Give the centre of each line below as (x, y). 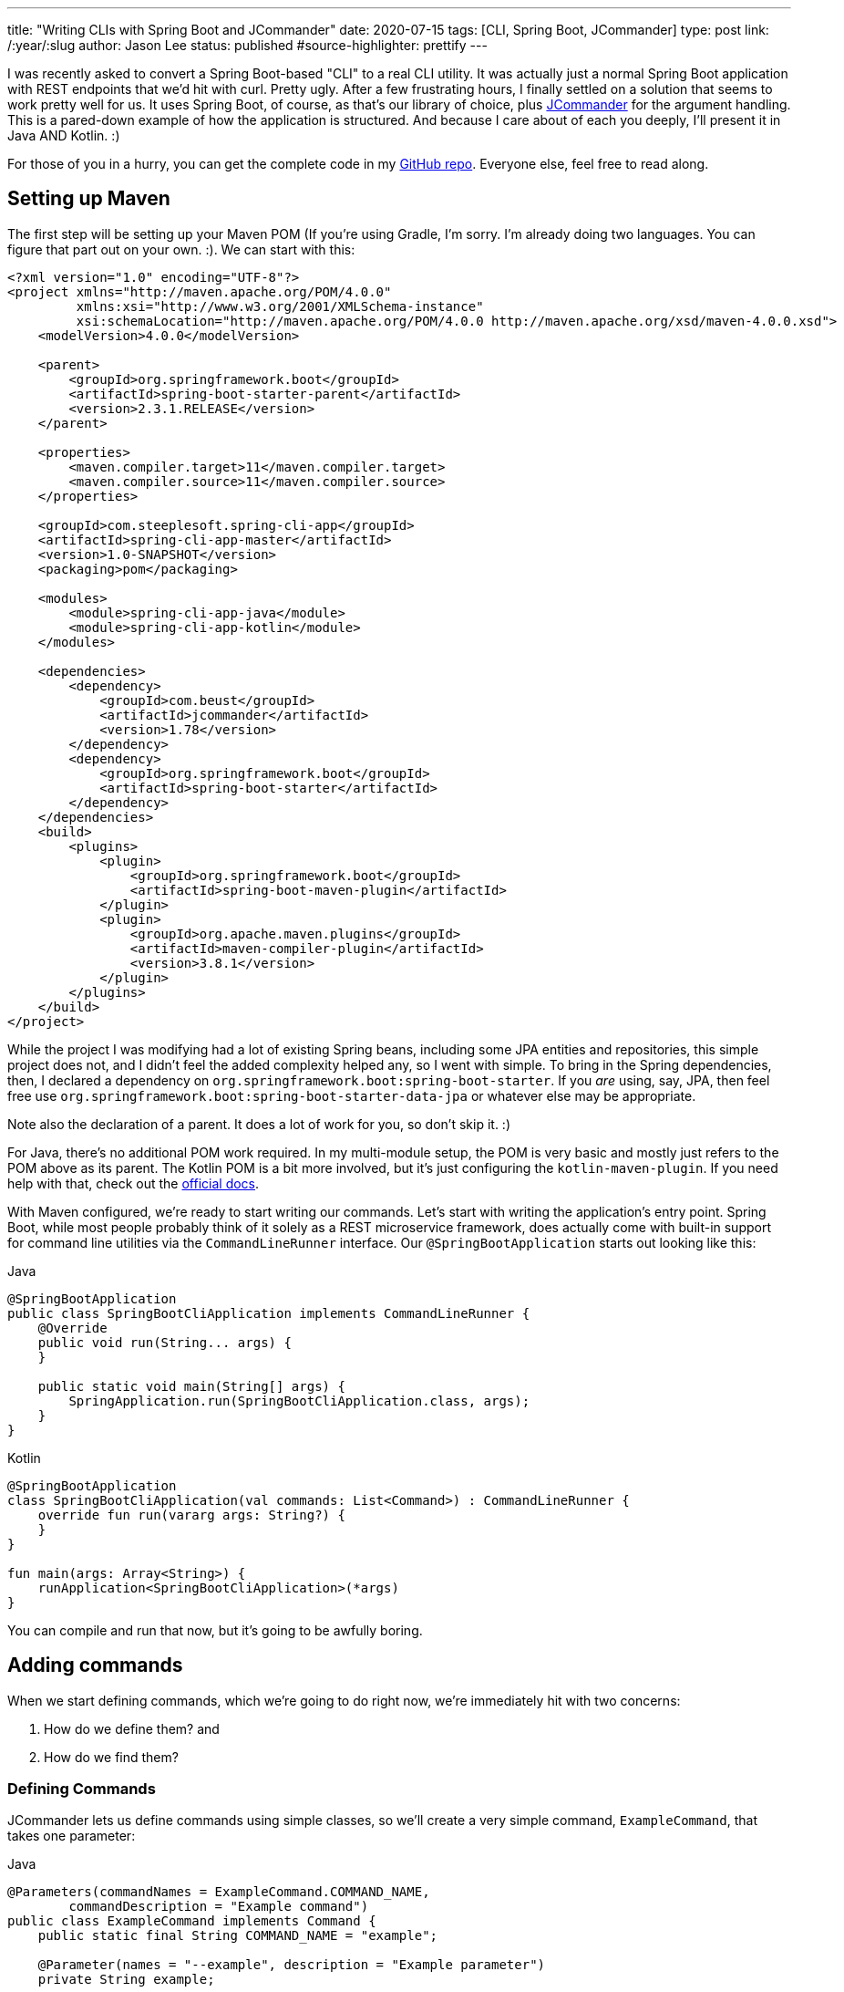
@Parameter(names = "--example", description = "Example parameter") (292, 1965)
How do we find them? (111, 1757)
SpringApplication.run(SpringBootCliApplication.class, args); (299, 1401)
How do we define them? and (132, 1728)
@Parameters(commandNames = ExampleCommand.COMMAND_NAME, (219, 1892)
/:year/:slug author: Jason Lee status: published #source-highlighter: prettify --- (247, 45)
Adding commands (95, 1665)
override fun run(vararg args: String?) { (191, 1515)
